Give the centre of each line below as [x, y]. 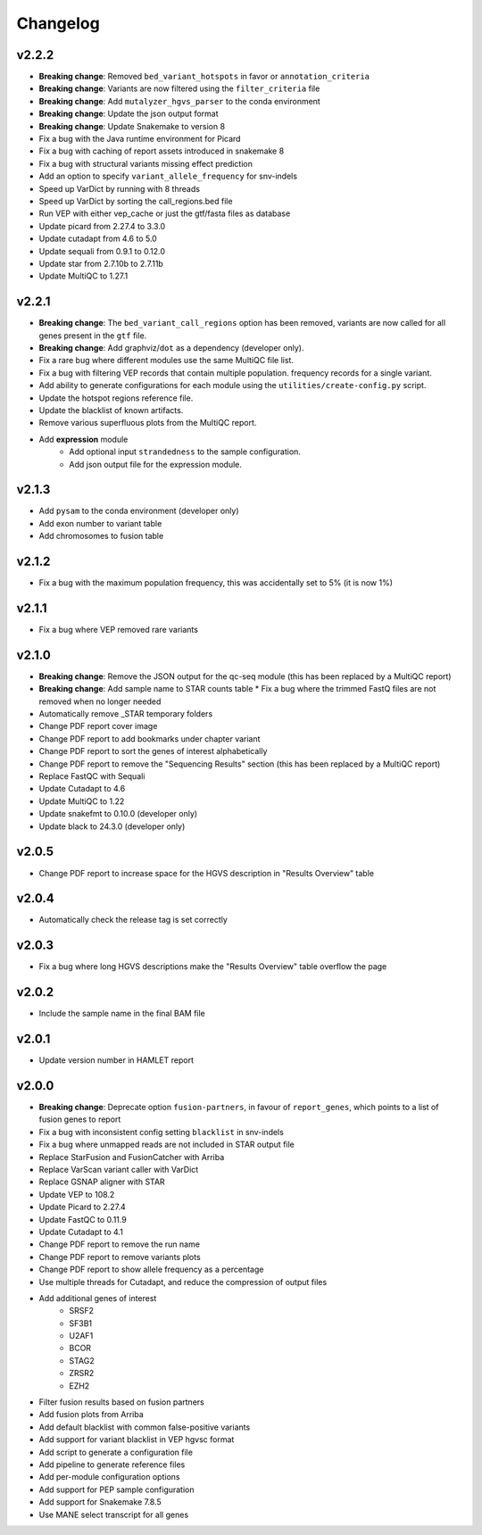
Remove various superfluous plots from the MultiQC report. [148, 423]
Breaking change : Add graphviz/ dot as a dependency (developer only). [171, 348]
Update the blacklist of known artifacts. [111, 410]
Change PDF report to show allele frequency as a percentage [151, 1269]
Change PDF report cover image [98, 726]
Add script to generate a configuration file [116, 1452]
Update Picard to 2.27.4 [82, 1207]
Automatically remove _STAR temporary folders [126, 714]
